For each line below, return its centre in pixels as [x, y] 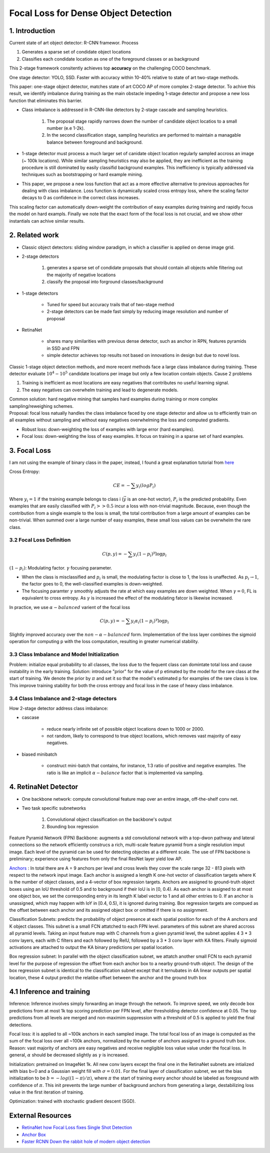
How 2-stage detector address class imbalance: [59, 708]
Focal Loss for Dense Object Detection [90, 13]
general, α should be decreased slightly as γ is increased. [69, 1055]
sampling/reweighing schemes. [41, 406]
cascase [30, 718]
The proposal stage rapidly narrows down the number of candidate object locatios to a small [142, 121]
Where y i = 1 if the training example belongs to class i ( [66, 499]
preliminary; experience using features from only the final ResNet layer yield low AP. [96, 859]
